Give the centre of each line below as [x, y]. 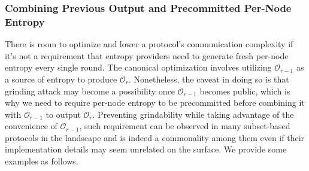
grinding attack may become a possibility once [90, 91]
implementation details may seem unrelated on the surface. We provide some [146, 149]
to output [63, 114]
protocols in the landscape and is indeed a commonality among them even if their [155, 137]
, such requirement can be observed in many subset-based [185, 126]
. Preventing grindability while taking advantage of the [193, 114]
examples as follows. [42, 161]
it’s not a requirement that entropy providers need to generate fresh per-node [147, 55]
